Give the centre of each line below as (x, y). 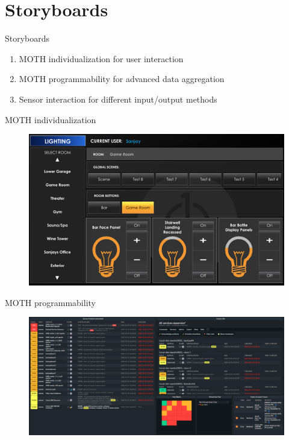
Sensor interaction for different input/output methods (118, 99)
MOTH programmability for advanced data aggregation (122, 79)
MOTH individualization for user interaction (101, 58)
